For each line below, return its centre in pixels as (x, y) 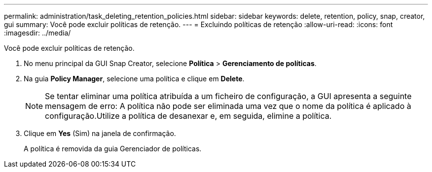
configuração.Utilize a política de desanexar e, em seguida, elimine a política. (188, 116)
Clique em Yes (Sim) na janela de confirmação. (100, 133)
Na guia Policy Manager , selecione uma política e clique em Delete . (134, 79)
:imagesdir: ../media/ (37, 33)
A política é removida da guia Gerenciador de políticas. (113, 149)
